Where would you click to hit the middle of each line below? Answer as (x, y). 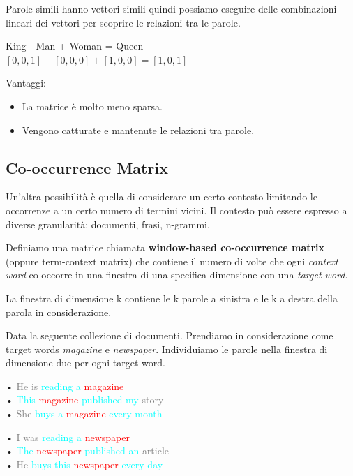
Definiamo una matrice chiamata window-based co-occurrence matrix (165, 247)
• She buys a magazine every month (84, 414)
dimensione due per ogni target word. (85, 363)
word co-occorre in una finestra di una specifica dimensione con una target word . (177, 275)
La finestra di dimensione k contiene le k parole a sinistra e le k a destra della (172, 298)
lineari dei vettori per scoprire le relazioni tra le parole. (123, 22)
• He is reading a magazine (65, 386)
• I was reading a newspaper (68, 437)
